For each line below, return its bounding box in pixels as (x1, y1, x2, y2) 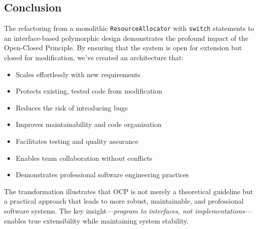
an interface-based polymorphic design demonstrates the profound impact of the (4, 32, 249, 43)
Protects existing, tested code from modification (15, 86, 162, 96)
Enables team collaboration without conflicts (15, 152, 152, 163)
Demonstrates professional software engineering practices (15, 169, 189, 180)
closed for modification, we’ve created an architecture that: (4, 52, 184, 63)
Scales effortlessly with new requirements (15, 69, 140, 79)
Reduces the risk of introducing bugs (15, 102, 128, 113)
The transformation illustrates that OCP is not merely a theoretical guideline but (4, 186, 254, 196)
